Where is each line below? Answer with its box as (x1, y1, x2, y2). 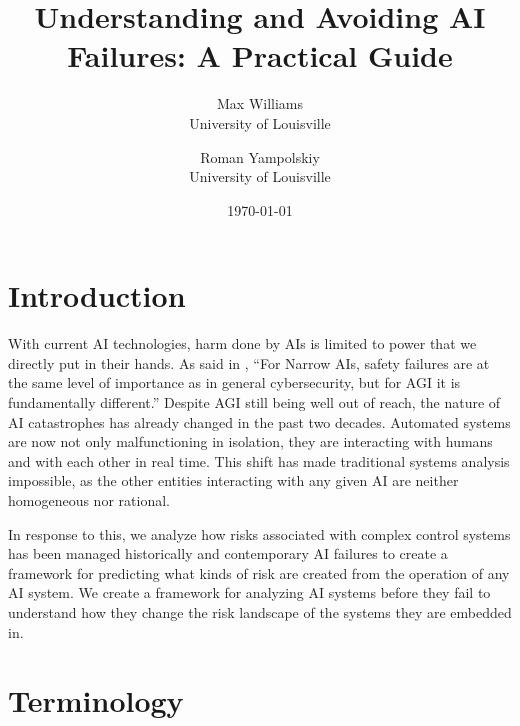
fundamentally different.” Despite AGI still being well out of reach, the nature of (8, 392, 501, 412)
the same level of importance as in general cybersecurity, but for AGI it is (8, 372, 461, 393)
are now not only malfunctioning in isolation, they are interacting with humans (8, 431, 493, 452)
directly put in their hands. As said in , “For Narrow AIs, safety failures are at (8, 352, 490, 373)
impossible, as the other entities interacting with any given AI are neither (8, 470, 459, 491)
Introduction (8, 275, 186, 316)
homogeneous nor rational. (8, 489, 170, 510)
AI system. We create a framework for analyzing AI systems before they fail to (8, 582, 491, 603)
